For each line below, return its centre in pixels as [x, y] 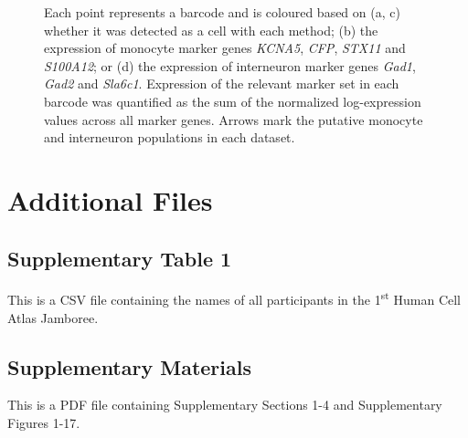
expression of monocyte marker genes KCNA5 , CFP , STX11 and [225, 48]
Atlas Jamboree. [53, 317]
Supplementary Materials [129, 366]
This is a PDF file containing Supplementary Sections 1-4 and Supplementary [225, 405]
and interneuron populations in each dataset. [170, 137]
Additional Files [110, 199]
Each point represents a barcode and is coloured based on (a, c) [222, 12]
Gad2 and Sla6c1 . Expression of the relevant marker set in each [222, 83]
